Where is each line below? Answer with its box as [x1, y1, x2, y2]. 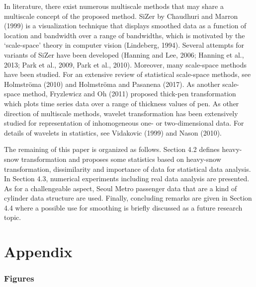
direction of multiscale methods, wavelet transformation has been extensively [4, 108, 238, 118]
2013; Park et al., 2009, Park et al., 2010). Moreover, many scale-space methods [4, 59, 247, 70]
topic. [4, 212, 21, 222]
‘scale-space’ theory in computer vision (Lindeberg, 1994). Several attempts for [4, 40, 244, 50]
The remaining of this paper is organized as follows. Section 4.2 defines [4, 144, 220, 154]
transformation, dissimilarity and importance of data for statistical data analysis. [4, 163, 251, 174]
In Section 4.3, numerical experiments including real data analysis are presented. [4, 173, 250, 184]
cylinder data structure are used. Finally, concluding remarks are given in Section [4, 193, 252, 203]
